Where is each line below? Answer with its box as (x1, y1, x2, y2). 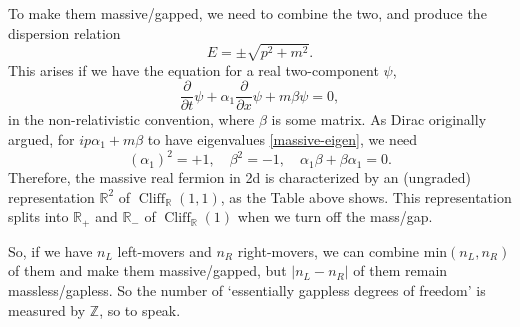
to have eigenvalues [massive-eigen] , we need (147, 128, 418, 149)
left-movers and (117, 240, 212, 261)
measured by (8, 299, 86, 320)
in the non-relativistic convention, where (8, 109, 255, 130)
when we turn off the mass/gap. (237, 206, 433, 227)
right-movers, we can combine (237, 240, 420, 261)
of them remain (353, 260, 448, 281)
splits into (8, 206, 69, 227)
